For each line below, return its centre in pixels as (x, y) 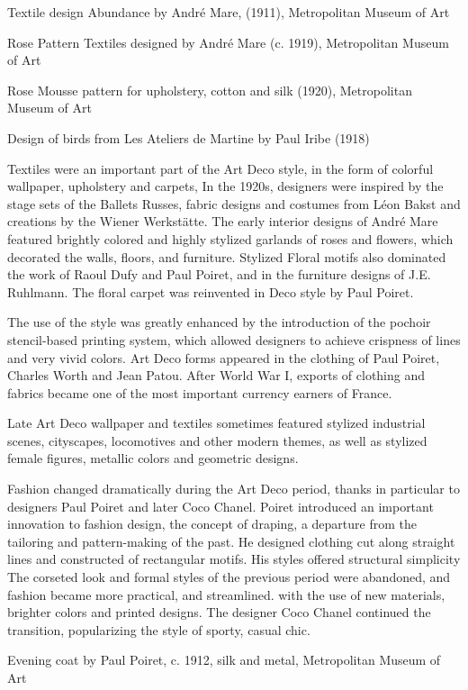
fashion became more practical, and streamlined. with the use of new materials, (226, 594)
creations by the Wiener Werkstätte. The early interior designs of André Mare (223, 221)
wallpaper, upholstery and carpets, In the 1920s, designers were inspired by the (225, 186)
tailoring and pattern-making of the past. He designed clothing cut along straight (231, 541)
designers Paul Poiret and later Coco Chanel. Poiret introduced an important (220, 506)
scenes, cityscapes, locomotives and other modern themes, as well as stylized (217, 440)
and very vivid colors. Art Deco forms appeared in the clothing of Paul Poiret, (224, 357)
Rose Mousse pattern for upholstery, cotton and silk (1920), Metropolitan (210, 90)
